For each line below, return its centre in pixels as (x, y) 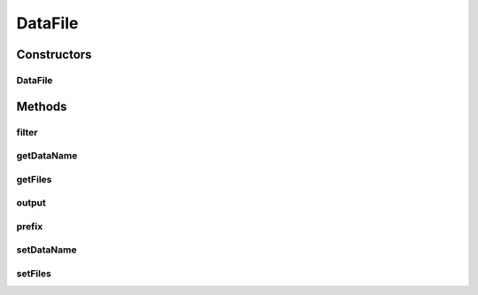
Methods (42, 106)
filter (27, 132)
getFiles (34, 179)
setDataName (46, 250)
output (31, 203)
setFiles (34, 273)
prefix (30, 226)
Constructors (54, 54)
